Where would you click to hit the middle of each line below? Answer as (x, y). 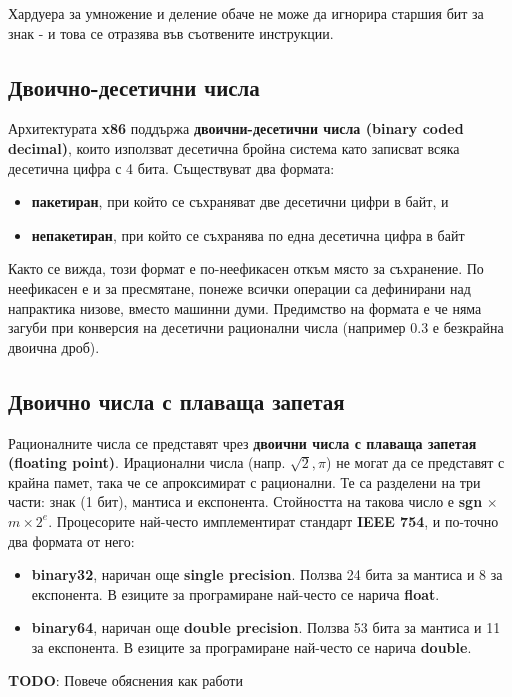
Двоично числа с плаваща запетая (176, 400)
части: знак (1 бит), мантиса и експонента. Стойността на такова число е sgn (245, 501)
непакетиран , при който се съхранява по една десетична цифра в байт (248, 234)
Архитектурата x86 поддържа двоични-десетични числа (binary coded (236, 128)
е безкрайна (468, 327)
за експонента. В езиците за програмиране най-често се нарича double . (251, 646)
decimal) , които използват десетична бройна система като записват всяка (234, 147)
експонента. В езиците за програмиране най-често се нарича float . (235, 593)
